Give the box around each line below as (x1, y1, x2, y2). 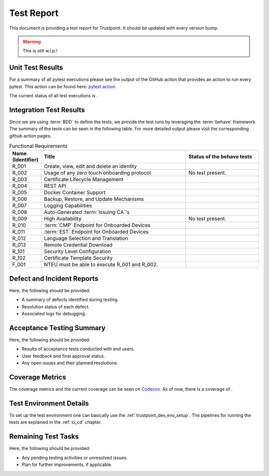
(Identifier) (12, 156, 38, 163)
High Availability (44, 215, 82, 222)
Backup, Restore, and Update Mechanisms (44, 196, 144, 203)
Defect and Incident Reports (9, 274, 99, 283)
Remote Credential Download (44, 241, 113, 248)
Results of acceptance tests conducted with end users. (21, 346, 135, 352)
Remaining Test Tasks (9, 432, 79, 441)
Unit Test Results (9, 63, 63, 72)
